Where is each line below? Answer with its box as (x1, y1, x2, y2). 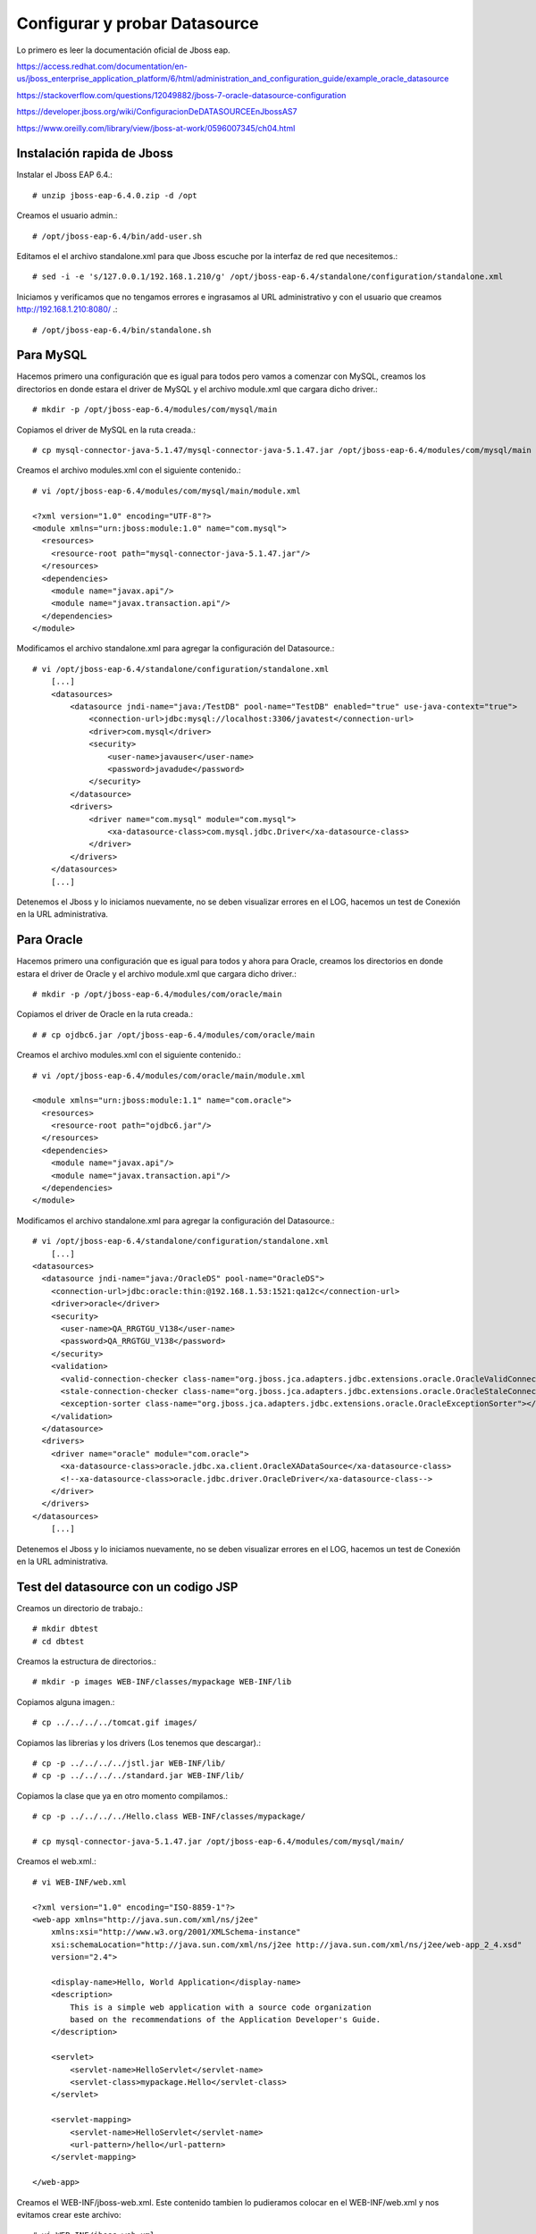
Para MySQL (16, 348, 88, 363)
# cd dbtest (32, 1636, 85, 1646)
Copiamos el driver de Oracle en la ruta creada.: (16, 1009, 194, 1020)
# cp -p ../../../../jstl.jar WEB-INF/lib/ (32, 1759, 226, 1768)
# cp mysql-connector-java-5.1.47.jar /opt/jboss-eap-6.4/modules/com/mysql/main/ (32, 1836, 405, 1846)
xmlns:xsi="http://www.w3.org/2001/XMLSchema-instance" (50, 1927, 301, 1937)
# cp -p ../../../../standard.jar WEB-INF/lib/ (32, 1770, 245, 1781)
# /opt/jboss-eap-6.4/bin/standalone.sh (32, 324, 212, 335)
